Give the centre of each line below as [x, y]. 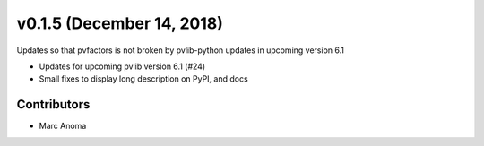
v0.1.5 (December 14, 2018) [120, 23]
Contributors [53, 104]
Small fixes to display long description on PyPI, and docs [143, 79]
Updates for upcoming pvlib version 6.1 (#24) [122, 66]
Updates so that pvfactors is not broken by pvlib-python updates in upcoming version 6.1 [181, 50]
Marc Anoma [63, 126]
